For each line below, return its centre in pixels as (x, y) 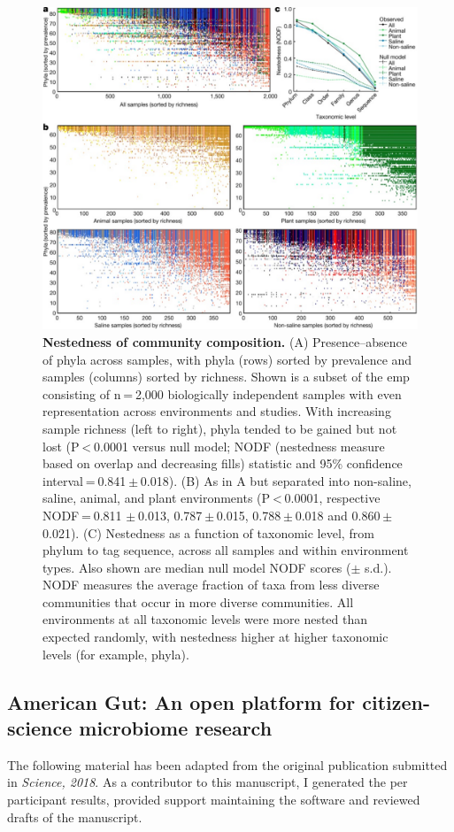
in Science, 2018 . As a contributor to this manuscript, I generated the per (208, 782)
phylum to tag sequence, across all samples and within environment (226, 550)
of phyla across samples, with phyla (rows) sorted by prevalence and (227, 359)
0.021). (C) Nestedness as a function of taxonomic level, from (208, 532)
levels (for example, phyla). (116, 654)
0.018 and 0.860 (338, 515)
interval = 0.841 (85, 480)
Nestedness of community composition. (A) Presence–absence (225, 341)
